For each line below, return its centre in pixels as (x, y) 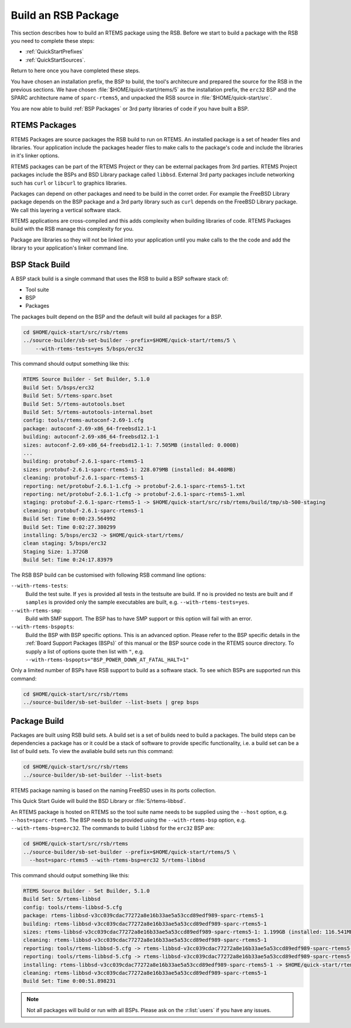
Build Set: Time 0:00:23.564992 (70, 519)
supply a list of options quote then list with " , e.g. (85, 651)
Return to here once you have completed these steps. (75, 71)
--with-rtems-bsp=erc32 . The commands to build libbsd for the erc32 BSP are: (113, 828)
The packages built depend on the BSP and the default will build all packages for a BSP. (116, 316)
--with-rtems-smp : (36, 610)
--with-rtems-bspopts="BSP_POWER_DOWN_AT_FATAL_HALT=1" (107, 660)
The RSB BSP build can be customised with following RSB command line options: (108, 575)
